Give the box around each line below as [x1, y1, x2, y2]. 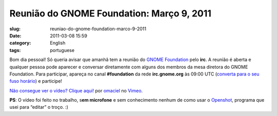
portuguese [50, 47, 74, 53]
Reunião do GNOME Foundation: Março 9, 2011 [9, 8, 211, 19]
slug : [9, 26, 21, 32]
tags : [9, 47, 21, 53]
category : [9, 40, 31, 46]
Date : [9, 32, 22, 38]
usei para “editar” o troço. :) [9, 104, 69, 110]
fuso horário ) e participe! [9, 78, 63, 84]
